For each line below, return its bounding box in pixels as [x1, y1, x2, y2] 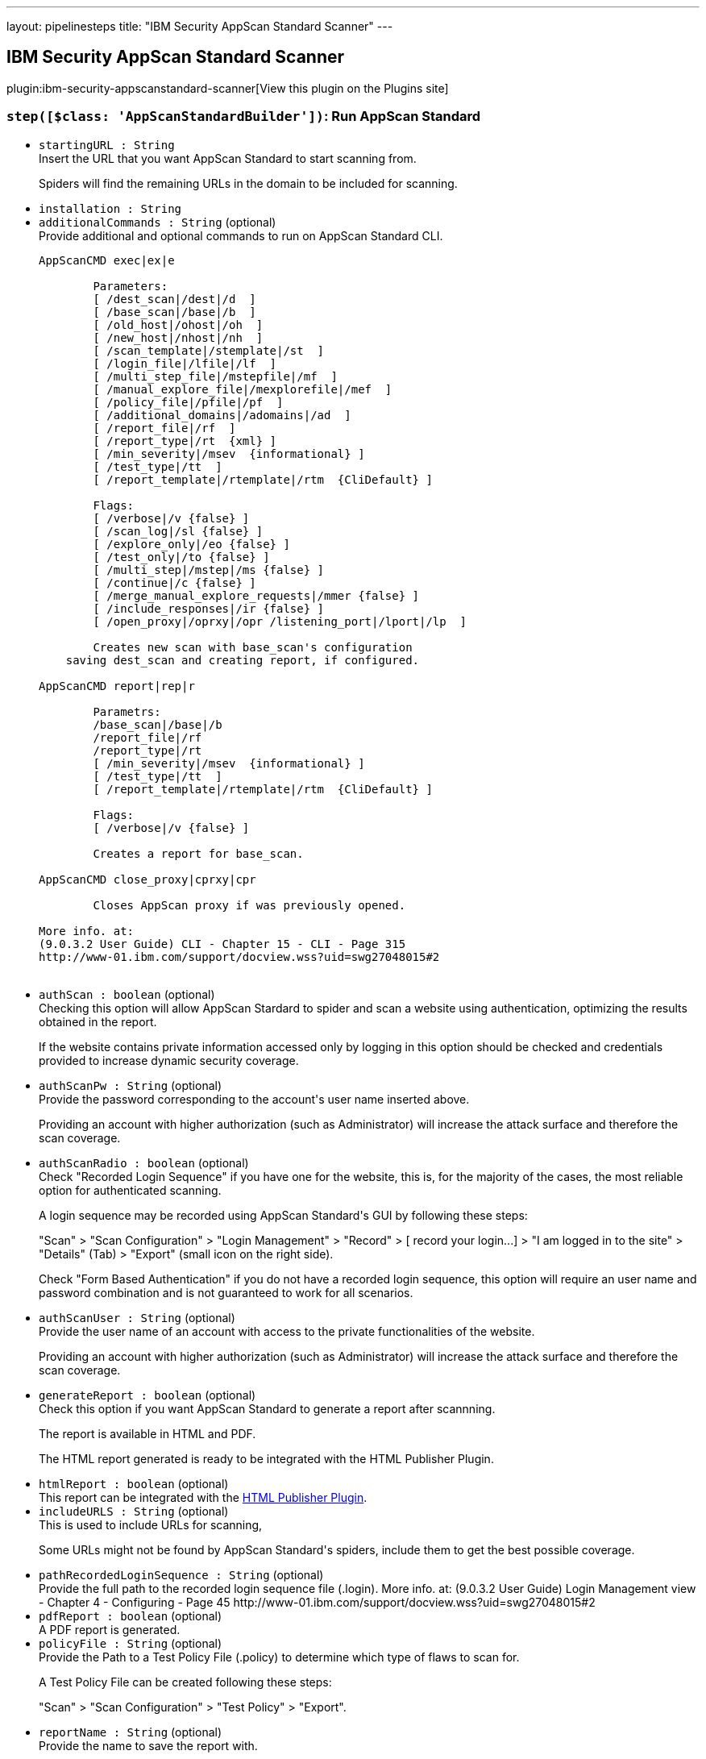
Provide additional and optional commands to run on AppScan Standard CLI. [39, 228, 443, 243]
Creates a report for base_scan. [93, 846, 304, 860]
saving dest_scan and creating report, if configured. [65, 653, 420, 667]
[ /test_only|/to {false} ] [93, 550, 270, 563]
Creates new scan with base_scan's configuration [93, 640, 413, 654]
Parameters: [93, 279, 168, 293]
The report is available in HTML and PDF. [39, 1426, 256, 1441]
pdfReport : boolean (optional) [39, 1608, 222, 1623]
